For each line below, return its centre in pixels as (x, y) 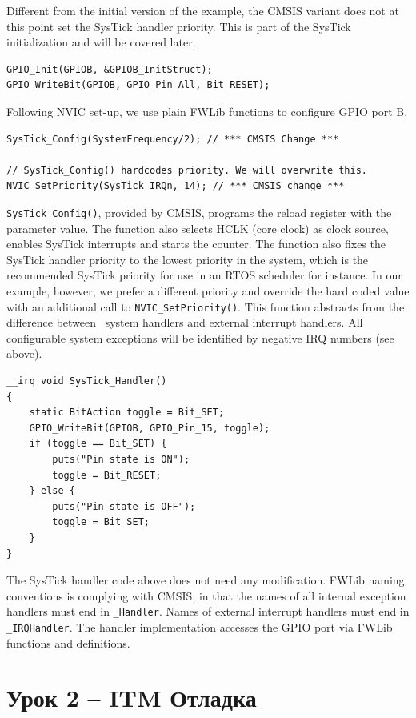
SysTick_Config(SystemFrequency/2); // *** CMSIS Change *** (173, 139)
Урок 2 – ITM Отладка (132, 698)
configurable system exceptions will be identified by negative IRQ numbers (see (200, 337)
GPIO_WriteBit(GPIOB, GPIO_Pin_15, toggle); (150, 428)
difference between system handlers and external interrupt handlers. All (185, 322)
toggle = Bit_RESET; (107, 475)
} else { (52, 491)
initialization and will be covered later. (101, 42)
